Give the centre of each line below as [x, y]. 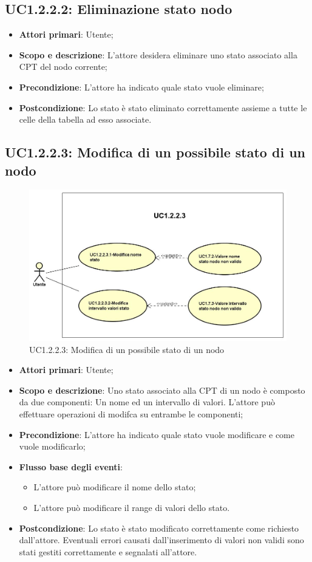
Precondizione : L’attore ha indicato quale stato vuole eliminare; [141, 87]
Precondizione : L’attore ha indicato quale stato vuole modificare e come [157, 434]
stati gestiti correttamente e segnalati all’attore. [108, 551]
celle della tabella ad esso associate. [85, 119]
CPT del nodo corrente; [63, 67]
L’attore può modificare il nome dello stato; [115, 487]
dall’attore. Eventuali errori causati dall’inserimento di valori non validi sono [161, 540]
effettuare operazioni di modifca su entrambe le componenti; [131, 414]
